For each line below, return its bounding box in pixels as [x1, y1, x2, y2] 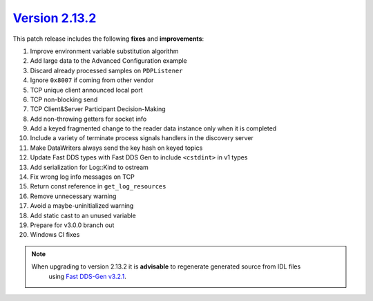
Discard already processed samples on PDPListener [30, 66, 183, 75]
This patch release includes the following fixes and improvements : [12, 35, 204, 43]
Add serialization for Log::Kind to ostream [30, 163, 149, 171]
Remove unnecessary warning [30, 192, 117, 200]
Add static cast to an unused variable [30, 211, 136, 220]
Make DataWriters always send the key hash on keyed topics [30, 144, 203, 152]
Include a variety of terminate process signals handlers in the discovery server [30, 134, 254, 142]
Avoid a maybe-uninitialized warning [30, 202, 134, 210]
